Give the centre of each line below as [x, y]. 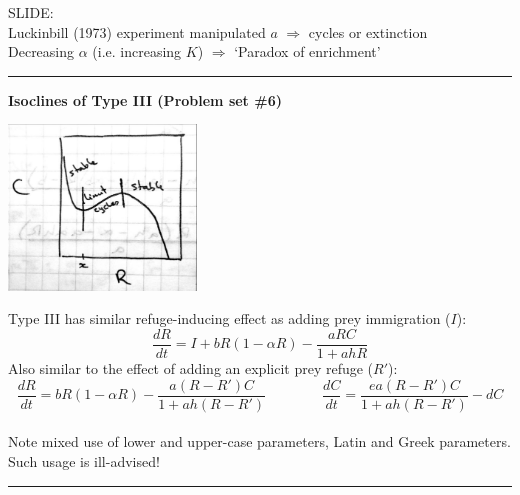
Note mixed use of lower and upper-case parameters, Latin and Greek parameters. [259, 441]
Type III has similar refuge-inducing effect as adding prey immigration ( [229, 318]
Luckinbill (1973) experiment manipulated [137, 31]
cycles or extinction [368, 31]
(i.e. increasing [137, 51]
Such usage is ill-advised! [84, 460]
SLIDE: [31, 12]
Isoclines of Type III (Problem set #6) [145, 99]
